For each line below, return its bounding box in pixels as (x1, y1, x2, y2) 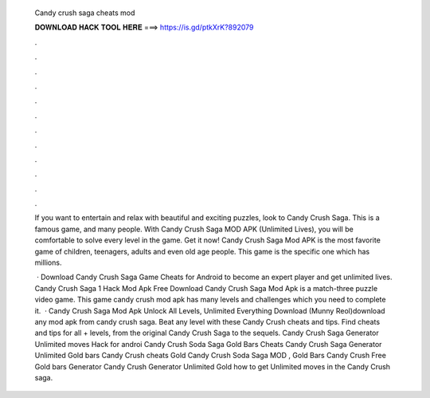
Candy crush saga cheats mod (34, 8, 135, 18)
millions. (34, 258, 62, 267)
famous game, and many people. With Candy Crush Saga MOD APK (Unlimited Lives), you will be (34, 224, 354, 234)
